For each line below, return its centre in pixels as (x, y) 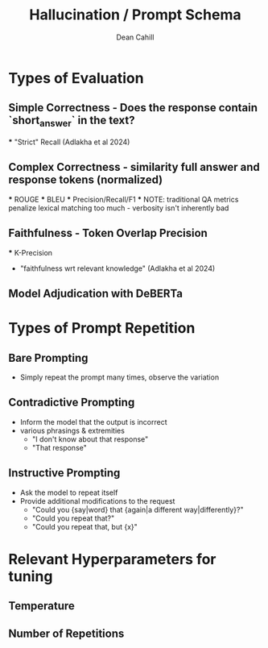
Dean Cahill (135, 37)
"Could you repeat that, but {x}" (85, 526)
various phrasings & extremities (72, 430)
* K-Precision (31, 252)
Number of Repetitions (66, 633)
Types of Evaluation (76, 78)
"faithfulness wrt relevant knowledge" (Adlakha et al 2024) (118, 268)
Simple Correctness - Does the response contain (133, 108)
